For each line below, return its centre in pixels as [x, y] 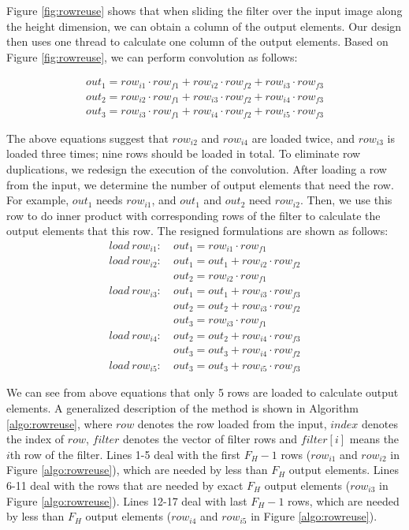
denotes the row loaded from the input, [232, 423]
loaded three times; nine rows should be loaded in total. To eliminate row [184, 153]
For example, [38, 200]
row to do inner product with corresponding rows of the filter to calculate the [193, 215]
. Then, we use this [346, 200]
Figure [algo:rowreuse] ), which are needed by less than [137, 470]
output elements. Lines [344, 470]
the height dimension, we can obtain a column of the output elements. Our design [204, 26]
